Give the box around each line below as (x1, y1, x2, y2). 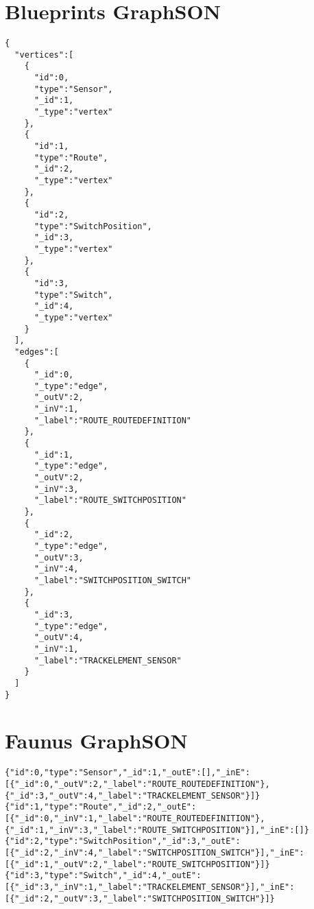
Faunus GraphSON (5, 727, 188, 755)
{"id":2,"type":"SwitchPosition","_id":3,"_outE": (5, 836, 241, 847)
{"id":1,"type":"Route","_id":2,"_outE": (5, 802, 197, 812)
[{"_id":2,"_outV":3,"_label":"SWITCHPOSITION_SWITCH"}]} (5, 893, 275, 904)
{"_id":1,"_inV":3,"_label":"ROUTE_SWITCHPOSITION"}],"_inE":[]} (5, 825, 309, 835)
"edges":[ (14, 346, 59, 357)
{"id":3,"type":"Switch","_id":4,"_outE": (5, 871, 202, 881)
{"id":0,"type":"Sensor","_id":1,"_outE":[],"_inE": (5, 768, 250, 778)
